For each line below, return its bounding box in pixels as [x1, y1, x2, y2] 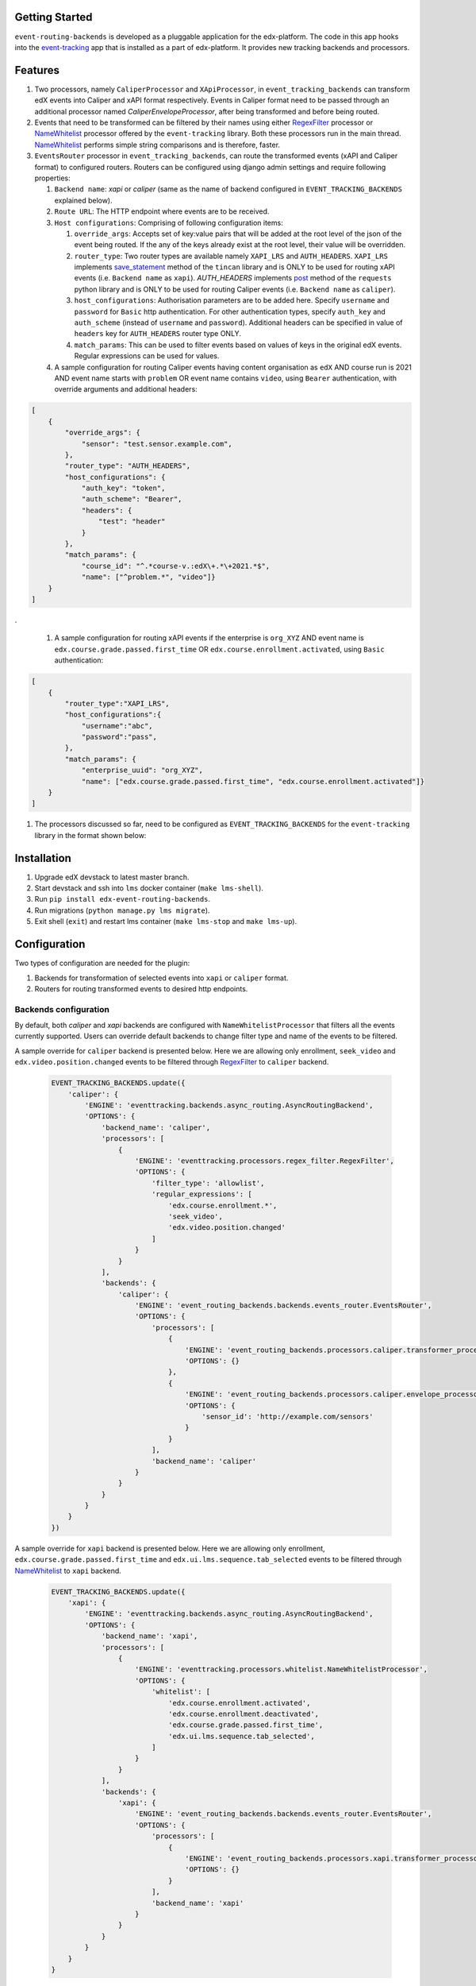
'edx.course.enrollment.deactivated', [167, 1709, 320, 1718]
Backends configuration [14, 1003, 110, 1014]
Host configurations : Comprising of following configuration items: [54, 218, 283, 227]
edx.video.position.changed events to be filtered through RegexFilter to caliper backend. [14, 1057, 329, 1067]
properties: [34, 173, 71, 183]
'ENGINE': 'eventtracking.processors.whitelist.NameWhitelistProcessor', [135, 1665, 428, 1674]
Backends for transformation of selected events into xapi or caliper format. [34, 973, 289, 983]
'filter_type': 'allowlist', [151, 1178, 265, 1188]
